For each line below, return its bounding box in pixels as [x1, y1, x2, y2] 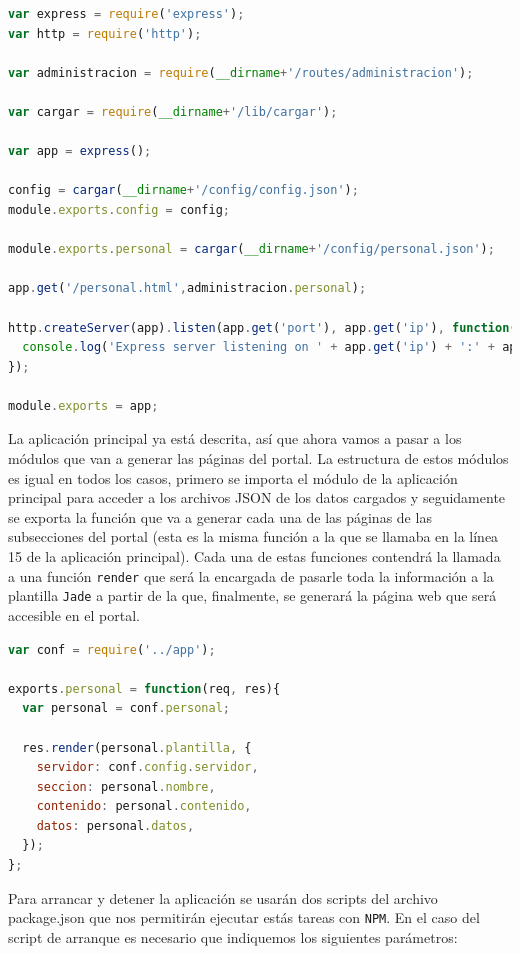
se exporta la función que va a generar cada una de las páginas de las [8, 506, 432, 527]
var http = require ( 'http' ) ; [8, 26, 202, 41]
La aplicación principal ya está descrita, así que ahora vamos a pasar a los [8, 428, 462, 449]
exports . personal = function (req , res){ [8, 681, 281, 696]
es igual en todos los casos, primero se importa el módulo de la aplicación [8, 467, 458, 488]
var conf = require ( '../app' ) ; [8, 642, 216, 657]
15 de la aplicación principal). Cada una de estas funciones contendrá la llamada [8, 546, 501, 567]
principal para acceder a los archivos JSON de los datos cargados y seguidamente [8, 487, 506, 508]
